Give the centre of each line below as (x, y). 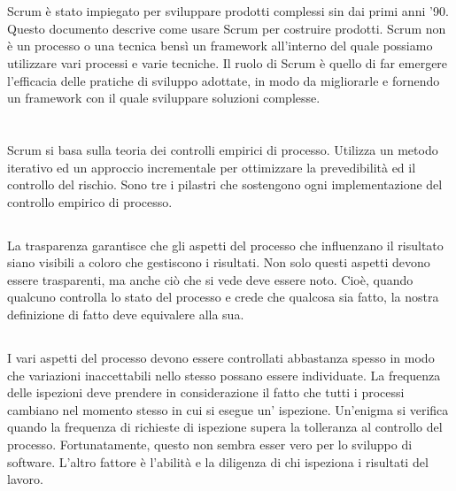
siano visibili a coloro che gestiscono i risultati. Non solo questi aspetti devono (219, 262)
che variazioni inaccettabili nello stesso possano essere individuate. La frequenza (224, 375)
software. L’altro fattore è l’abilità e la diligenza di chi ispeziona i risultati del (218, 461)
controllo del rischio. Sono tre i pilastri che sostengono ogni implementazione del (225, 184)
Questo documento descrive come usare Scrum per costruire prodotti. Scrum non (227, 28)
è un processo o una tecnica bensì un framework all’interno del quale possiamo (220, 46)
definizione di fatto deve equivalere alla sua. (126, 315)
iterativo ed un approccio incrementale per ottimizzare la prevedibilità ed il (212, 167)
